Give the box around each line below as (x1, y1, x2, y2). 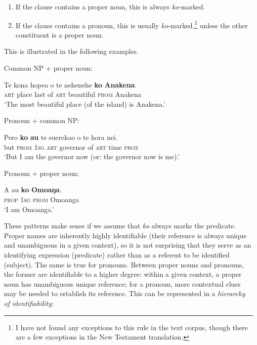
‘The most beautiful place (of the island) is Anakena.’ (4, 98, 166, 109)
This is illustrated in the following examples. (4, 46, 139, 56)
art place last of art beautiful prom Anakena (4, 89, 142, 99)
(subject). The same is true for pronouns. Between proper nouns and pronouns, (4, 259, 244, 269)
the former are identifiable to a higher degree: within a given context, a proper (4, 269, 242, 279)
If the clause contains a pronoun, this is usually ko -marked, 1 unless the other (15, 18, 248, 30)
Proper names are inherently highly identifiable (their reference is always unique (4, 230, 247, 240)
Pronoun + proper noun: (4, 168, 79, 178)
